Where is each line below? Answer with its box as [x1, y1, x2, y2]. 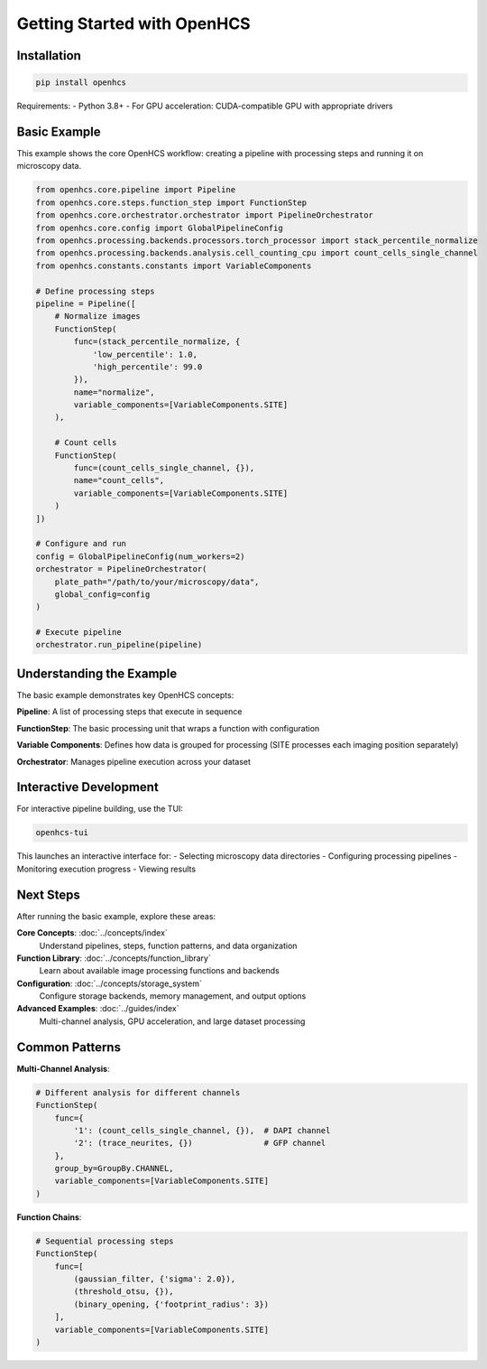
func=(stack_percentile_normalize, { [73, 337, 241, 347]
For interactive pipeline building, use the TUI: [16, 804, 184, 815]
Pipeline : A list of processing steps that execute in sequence [16, 706, 243, 717]
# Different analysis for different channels [35, 1087, 241, 1097]
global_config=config [54, 589, 151, 600]
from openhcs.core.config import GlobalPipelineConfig [35, 222, 283, 233]
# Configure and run [35, 538, 126, 549]
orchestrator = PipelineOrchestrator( [35, 564, 207, 574]
